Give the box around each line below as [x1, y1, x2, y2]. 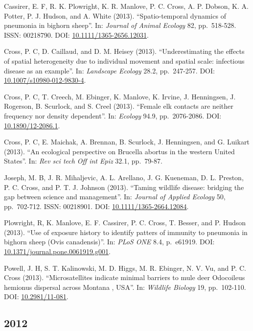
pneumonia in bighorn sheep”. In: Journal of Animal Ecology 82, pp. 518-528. [4, 20, 236, 30]
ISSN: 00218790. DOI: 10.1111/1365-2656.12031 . [4, 29, 149, 40]
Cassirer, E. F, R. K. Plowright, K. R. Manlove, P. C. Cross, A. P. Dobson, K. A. [4, 1, 249, 11]
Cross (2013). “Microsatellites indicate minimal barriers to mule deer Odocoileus [4, 272, 245, 283]
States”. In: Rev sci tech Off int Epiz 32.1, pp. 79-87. [4, 156, 162, 166]
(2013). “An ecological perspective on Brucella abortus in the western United [4, 146, 235, 156]
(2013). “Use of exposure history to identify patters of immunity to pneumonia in [4, 227, 248, 237]
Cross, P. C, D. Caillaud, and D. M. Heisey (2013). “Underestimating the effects [4, 46, 245, 56]
